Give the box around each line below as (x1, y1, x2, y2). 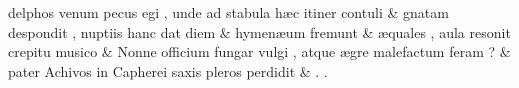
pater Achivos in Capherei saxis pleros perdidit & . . (8, 60, 328, 81)
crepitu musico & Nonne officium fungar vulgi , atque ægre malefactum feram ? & (8, 41, 511, 62)
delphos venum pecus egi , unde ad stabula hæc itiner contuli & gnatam (8, 2, 449, 22)
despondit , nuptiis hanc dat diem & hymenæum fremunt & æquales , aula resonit (8, 21, 511, 42)
